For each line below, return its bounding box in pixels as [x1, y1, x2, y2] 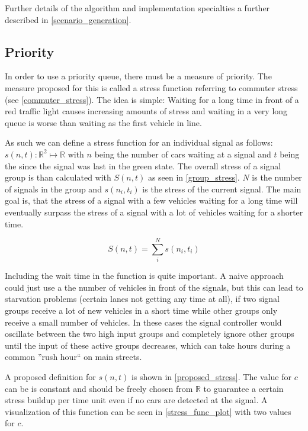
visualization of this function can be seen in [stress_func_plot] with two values [5, 405, 291, 417]
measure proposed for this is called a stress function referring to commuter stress [5, 81, 298, 94]
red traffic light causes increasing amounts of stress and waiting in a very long [5, 105, 288, 117]
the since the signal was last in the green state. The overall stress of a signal [5, 159, 281, 172]
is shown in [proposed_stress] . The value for [131, 370, 291, 382]
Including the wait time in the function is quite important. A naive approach [5, 269, 284, 282]
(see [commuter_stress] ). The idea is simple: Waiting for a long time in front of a [5, 93, 299, 105]
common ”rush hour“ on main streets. [5, 350, 142, 363]
